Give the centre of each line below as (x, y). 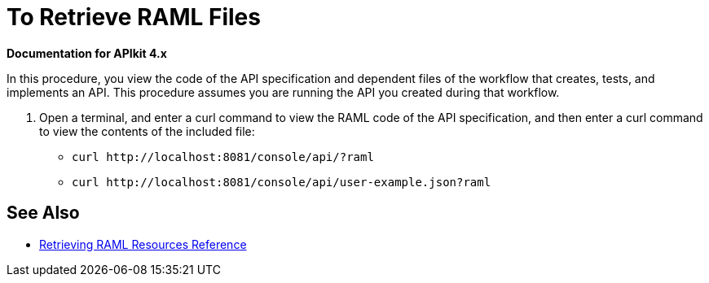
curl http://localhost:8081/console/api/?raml (223, 157)
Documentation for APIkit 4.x (87, 53)
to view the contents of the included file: (147, 131)
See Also (43, 213)
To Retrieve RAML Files (134, 17)
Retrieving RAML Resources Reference (143, 244)
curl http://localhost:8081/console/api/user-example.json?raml (282, 182)
